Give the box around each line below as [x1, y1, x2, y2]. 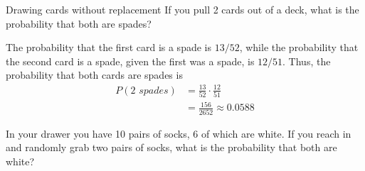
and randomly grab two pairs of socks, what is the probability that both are [6, 140, 337, 155]
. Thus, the [282, 53, 331, 68]
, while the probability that [239, 40, 359, 55]
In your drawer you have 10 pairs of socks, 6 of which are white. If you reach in [6, 126, 351, 140]
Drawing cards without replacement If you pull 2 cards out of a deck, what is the [6, 2, 359, 16]
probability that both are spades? [6, 16, 152, 31]
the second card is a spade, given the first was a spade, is [6, 53, 255, 68]
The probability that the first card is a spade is [6, 40, 211, 55]
